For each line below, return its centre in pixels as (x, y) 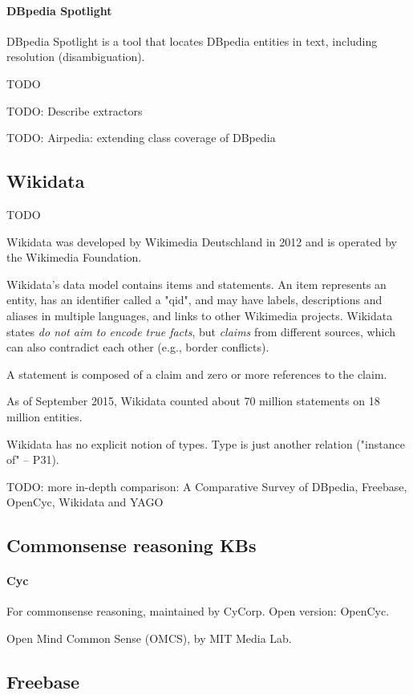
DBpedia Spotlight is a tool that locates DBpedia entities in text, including (192, 41)
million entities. (45, 416)
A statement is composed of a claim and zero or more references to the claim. (197, 374)
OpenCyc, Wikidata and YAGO (85, 502)
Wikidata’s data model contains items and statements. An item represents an (196, 284)
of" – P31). (33, 459)
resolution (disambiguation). (76, 57)
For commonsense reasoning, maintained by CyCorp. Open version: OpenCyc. (198, 611)
